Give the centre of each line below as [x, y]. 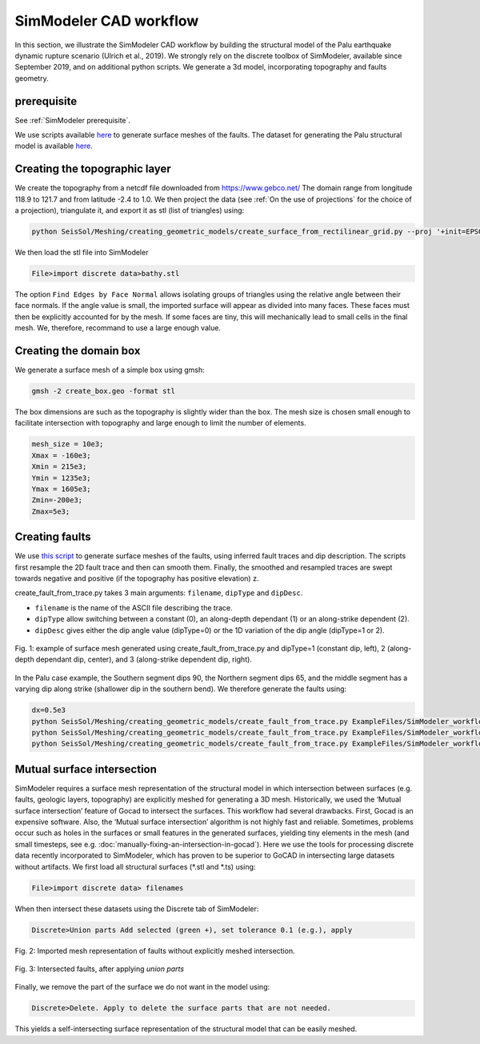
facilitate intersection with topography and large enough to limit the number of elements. [161, 423]
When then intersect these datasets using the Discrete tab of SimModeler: [137, 909]
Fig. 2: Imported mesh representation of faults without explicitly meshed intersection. [155, 950]
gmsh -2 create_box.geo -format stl [104, 391]
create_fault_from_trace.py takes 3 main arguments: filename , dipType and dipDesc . [159, 593]
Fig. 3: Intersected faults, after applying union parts [99, 969]
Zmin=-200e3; [57, 500]
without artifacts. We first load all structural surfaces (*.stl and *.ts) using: [135, 866]
